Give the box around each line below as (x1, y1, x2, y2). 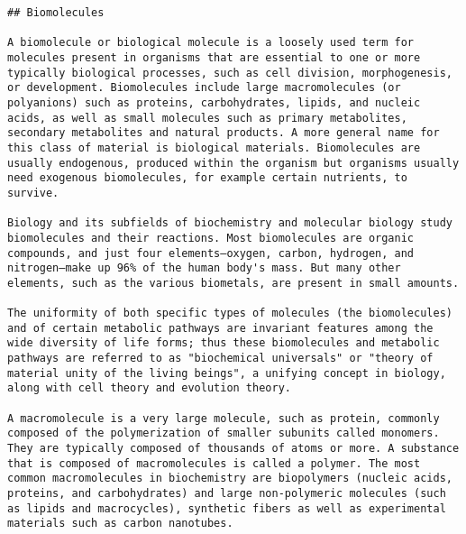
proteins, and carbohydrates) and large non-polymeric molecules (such (7, 487, 446, 500)
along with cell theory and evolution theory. (7, 382, 291, 395)
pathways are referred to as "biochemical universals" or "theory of (7, 352, 434, 365)
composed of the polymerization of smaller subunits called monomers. (7, 427, 440, 440)
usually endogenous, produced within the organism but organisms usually (7, 156, 460, 170)
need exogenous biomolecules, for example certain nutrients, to (7, 171, 407, 185)
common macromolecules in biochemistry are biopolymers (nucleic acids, (7, 472, 452, 485)
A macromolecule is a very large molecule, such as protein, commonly (7, 411, 440, 425)
